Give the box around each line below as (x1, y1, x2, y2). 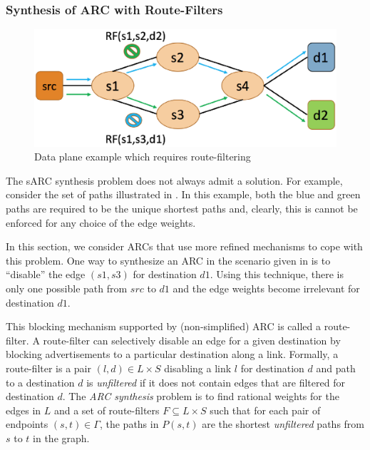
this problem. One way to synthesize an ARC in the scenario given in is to (6, 252, 331, 267)
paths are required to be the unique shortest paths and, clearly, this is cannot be (6, 200, 358, 215)
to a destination (6, 374, 75, 389)
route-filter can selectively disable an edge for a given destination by (43, 332, 341, 347)
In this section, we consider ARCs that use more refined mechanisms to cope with (6, 239, 363, 254)
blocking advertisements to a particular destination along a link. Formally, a (6, 347, 339, 362)
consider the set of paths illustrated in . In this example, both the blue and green (6, 187, 361, 202)
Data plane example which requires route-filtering (34, 149, 251, 164)
